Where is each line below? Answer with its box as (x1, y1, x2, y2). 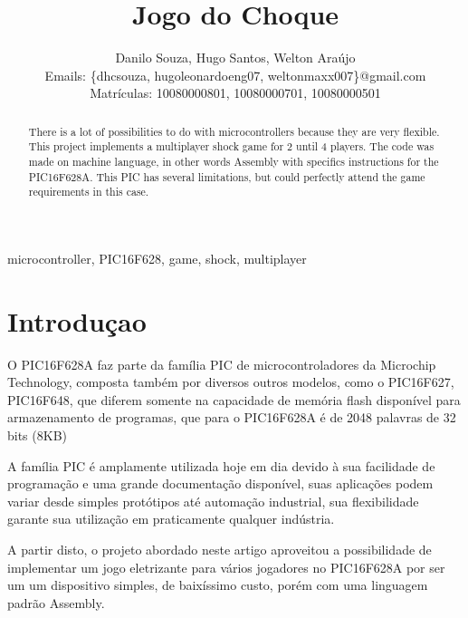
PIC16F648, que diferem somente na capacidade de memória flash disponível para (7, 390, 461, 409)
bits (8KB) (7, 426, 67, 445)
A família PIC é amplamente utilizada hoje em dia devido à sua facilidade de (7, 456, 435, 475)
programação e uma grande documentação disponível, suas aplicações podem (7, 474, 434, 493)
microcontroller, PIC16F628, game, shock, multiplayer (7, 248, 307, 267)
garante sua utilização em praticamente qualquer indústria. (7, 509, 335, 528)
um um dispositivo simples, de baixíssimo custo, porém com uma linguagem (7, 575, 428, 594)
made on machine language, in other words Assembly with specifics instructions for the (28, 154, 439, 169)
